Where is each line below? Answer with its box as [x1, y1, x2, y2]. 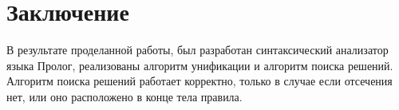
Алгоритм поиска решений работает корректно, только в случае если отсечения [6, 73, 393, 89]
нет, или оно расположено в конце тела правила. [6, 88, 243, 104]
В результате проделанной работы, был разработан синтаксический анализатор [6, 41, 389, 58]
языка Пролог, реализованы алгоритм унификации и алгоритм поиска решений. [6, 57, 393, 73]
